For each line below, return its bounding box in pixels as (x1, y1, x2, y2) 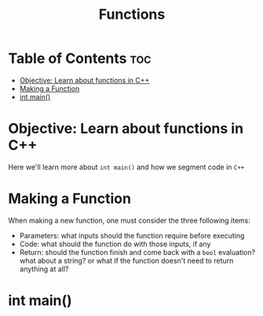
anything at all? (19, 264, 69, 274)
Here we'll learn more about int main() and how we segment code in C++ (8, 162, 245, 172)
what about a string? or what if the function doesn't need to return (19, 256, 234, 265)
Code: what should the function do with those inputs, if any (19, 239, 211, 249)
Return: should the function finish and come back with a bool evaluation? (19, 247, 256, 256)
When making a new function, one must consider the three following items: (8, 216, 251, 225)
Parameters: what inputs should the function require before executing (19, 231, 245, 240)
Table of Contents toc (8, 49, 152, 67)
